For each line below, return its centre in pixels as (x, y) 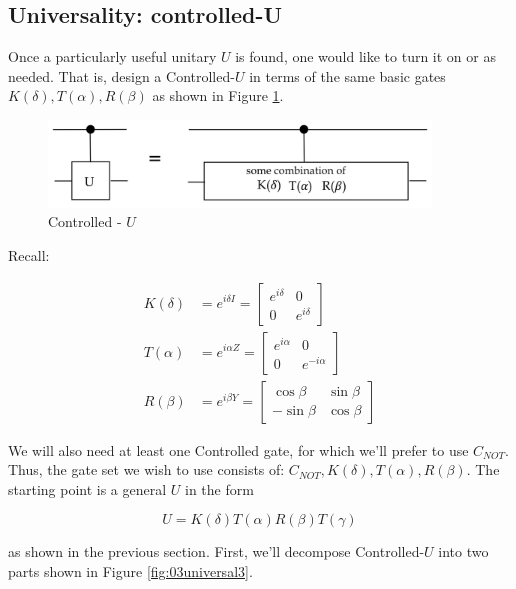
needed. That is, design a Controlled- (121, 75)
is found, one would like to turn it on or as (365, 56)
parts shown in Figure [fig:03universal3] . (130, 570)
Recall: (29, 254)
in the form (219, 488)
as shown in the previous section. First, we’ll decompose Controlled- (216, 551)
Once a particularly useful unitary (112, 56)
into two (463, 551)
